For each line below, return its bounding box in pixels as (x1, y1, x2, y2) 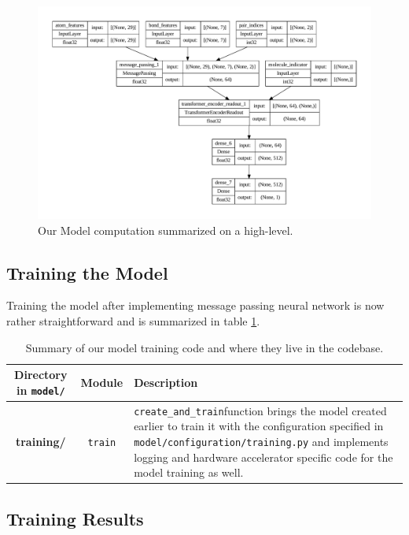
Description (134, 373, 198, 390)
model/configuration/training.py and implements (134, 433, 389, 449)
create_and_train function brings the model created (134, 402, 387, 418)
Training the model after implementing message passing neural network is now (6, 297, 385, 314)
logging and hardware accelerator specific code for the (134, 448, 393, 465)
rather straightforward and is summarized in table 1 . (6, 312, 260, 329)
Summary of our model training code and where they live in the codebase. (25, 339, 384, 355)
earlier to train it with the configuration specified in (134, 418, 384, 434)
